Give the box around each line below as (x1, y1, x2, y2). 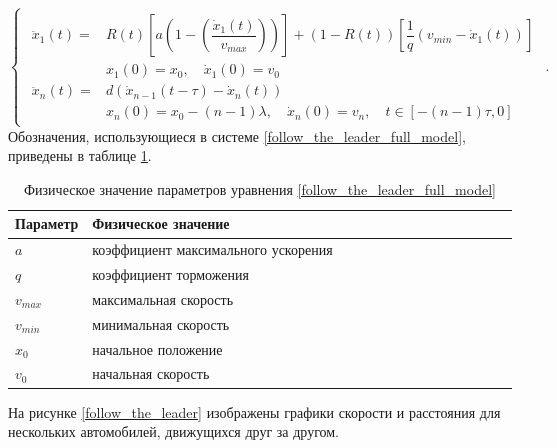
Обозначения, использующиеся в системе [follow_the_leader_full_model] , (8, 125, 466, 146)
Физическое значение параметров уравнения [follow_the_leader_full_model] (24, 178, 496, 199)
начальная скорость (92, 363, 210, 384)
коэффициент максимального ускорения (92, 239, 333, 260)
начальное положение (92, 338, 223, 359)
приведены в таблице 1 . (8, 145, 152, 166)
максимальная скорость (92, 288, 234, 309)
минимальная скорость (92, 313, 230, 334)
